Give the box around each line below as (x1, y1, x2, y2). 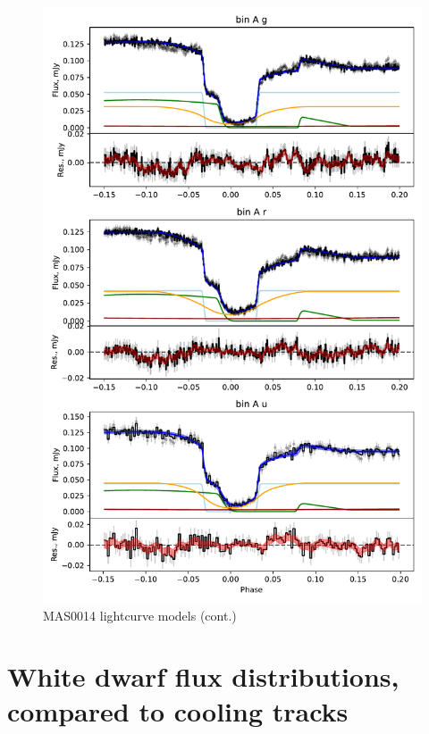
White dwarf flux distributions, (7, 658, 400, 695)
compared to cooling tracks (7, 693, 349, 730)
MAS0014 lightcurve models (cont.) (43, 605, 237, 624)
